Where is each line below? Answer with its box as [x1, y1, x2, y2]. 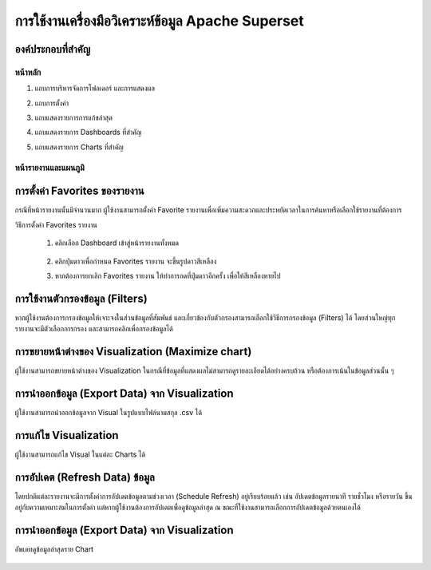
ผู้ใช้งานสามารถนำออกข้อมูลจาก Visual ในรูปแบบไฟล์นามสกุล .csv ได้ [14, 408, 203, 418]
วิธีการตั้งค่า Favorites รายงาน [14, 220, 97, 229]
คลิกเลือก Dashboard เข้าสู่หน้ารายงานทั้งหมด [54, 238, 180, 247]
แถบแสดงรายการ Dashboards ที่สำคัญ [34, 128, 142, 137]
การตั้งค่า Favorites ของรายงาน [14, 184, 145, 198]
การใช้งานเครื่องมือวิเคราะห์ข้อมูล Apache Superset [14, 12, 304, 30]
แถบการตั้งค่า [34, 98, 69, 108]
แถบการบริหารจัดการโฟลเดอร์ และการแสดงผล [34, 84, 156, 93]
